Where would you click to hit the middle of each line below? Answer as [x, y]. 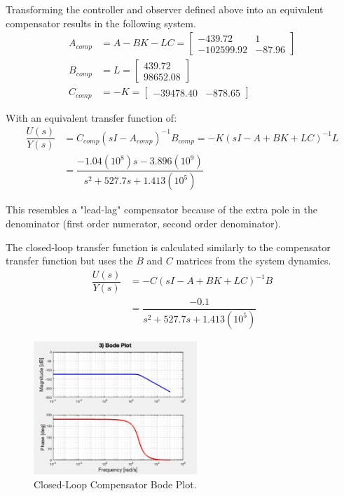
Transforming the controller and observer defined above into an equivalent [165, 9]
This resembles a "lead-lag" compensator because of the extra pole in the [161, 210]
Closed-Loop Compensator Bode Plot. [115, 484]
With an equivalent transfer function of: [91, 117]
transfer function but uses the [69, 261]
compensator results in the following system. [101, 23]
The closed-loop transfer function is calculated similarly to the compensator [168, 247]
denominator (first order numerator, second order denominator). [143, 223]
